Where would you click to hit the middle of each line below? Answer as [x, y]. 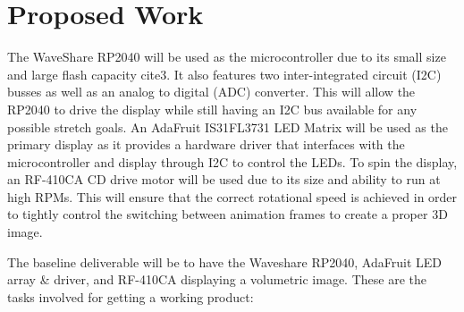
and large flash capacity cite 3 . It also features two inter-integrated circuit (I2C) [224, 74]
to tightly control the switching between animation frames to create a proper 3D [228, 214]
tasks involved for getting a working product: [131, 296]
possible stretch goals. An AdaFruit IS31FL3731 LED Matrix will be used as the [228, 126]
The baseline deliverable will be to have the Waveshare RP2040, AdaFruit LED [224, 261]
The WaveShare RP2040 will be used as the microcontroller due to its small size [227, 57]
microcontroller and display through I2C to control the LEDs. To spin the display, [232, 161]
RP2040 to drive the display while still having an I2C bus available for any [212, 109]
